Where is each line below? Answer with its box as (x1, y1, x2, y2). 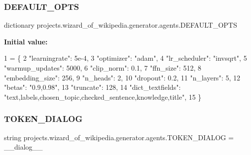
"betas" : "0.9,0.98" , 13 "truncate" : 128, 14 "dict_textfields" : (4, 82, 181, 92)
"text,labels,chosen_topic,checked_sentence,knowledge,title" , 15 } (4, 91, 202, 102)
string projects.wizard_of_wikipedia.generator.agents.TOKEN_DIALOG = (4, 132, 234, 142)
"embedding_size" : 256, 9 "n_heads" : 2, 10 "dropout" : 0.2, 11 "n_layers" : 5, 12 (4, 72, 240, 82)
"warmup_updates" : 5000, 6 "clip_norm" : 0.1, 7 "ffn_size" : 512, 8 (4, 63, 201, 73)
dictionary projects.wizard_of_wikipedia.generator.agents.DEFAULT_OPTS (4, 20, 237, 30)
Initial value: (4, 36, 48, 46)
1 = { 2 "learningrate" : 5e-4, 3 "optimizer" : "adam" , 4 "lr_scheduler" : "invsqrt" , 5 (4, 53, 247, 63)
